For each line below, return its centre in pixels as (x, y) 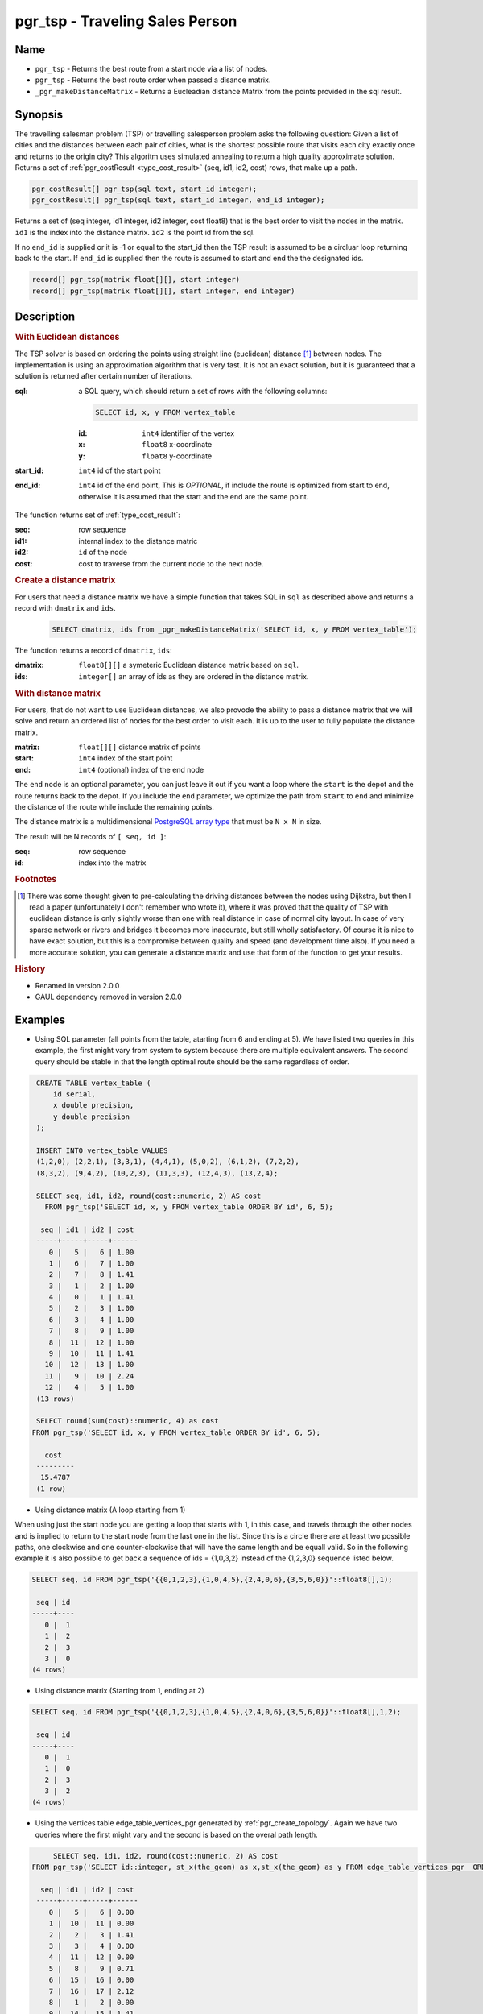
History (30, 969)
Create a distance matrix (65, 580)
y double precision (91, 1117)
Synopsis (39, 114)
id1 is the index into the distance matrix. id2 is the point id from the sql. (135, 232)
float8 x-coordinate (177, 445)
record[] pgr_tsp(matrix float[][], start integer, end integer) (163, 291)
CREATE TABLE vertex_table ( (94, 1083)
